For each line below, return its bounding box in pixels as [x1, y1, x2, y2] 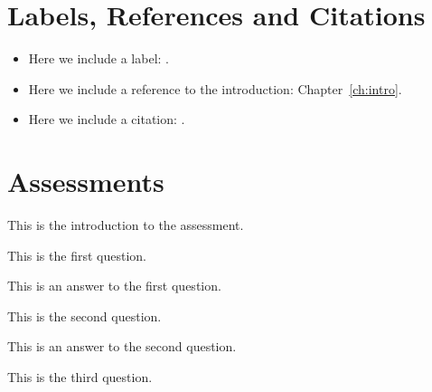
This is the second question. [7, 306, 162, 325]
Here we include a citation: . [28, 110, 185, 129]
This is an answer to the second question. [7, 337, 237, 356]
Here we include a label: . [28, 49, 170, 68]
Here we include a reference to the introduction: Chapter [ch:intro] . [28, 79, 402, 98]
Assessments [7, 163, 164, 200]
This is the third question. [7, 368, 153, 386]
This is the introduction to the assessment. [7, 215, 244, 234]
